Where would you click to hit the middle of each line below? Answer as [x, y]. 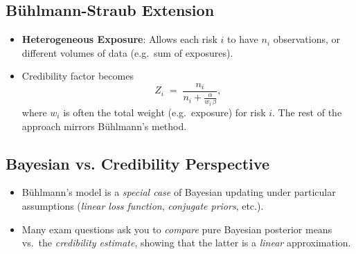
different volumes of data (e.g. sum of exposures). [127, 52]
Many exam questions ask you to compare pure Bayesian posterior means [177, 229]
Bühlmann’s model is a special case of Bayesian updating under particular [179, 192]
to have [243, 39]
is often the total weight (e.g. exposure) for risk [164, 112]
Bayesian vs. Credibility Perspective [137, 163]
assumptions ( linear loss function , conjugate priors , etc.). [143, 205]
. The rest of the [307, 112]
